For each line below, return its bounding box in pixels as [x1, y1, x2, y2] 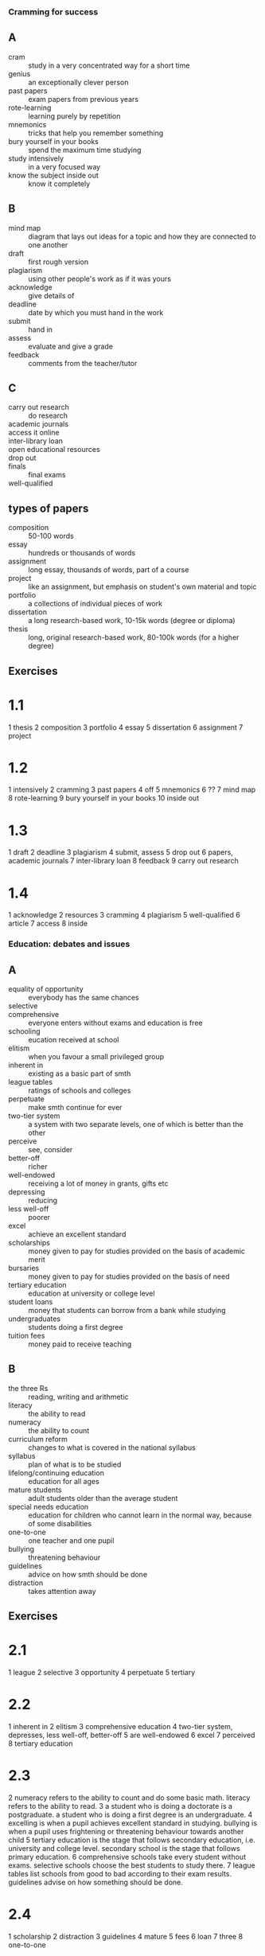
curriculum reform [8, 1434, 68, 1444]
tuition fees [8, 1331, 45, 1341]
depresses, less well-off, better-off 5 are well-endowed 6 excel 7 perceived [8, 1730, 255, 1740]
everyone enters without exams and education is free [28, 1018, 203, 1028]
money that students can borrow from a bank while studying [28, 1306, 226, 1315]
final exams [28, 470, 66, 480]
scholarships [8, 1238, 50, 1248]
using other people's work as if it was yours [28, 274, 171, 283]
